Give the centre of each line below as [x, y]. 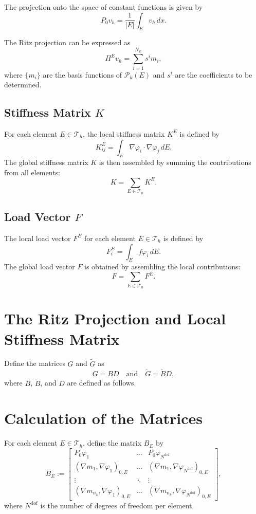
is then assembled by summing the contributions [175, 162]
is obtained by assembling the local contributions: [162, 267]
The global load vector [40, 267]
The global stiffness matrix [46, 162]
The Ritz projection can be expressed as [67, 42]
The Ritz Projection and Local [115, 318]
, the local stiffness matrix [124, 133]
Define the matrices [35, 363]
